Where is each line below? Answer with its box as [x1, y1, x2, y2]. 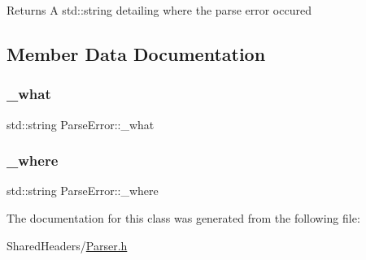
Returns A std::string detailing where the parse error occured [7, 2, 312, 18]
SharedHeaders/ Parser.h [7, 236, 128, 253]
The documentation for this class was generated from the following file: [7, 210, 360, 226]
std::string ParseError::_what [7, 115, 155, 132]
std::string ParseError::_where [7, 182, 159, 199]
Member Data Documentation [7, 41, 266, 66]
